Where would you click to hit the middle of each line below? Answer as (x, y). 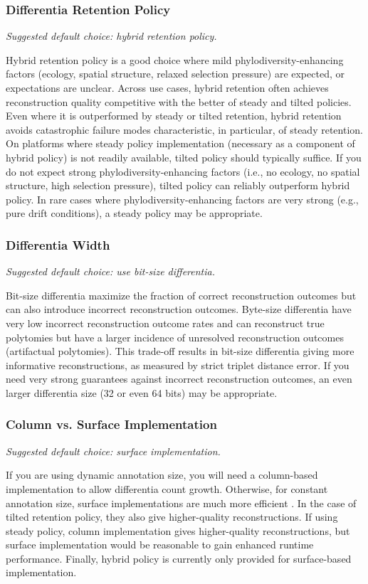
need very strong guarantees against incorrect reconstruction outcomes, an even (179, 379)
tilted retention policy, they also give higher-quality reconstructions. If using (172, 517)
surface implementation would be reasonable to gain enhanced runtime (160, 545)
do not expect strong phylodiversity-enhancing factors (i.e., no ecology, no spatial (183, 171)
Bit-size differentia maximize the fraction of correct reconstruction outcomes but (181, 295)
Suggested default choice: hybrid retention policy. (111, 36)
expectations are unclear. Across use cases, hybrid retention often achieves (167, 87)
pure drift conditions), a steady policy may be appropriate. (134, 213)
